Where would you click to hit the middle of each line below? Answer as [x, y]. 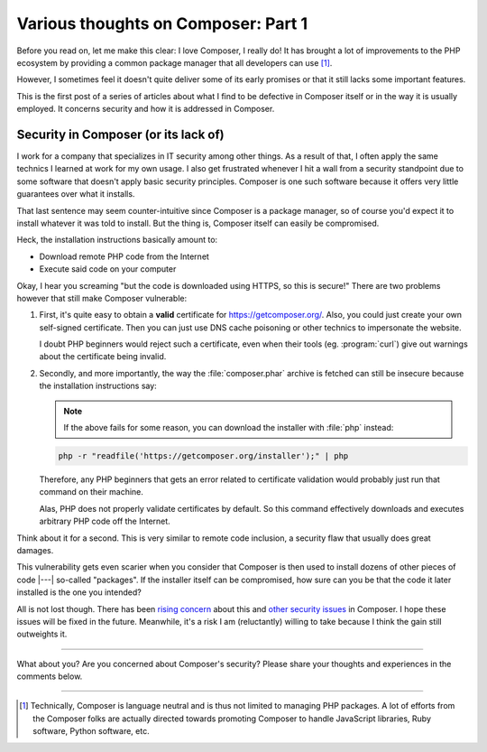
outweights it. [42, 634]
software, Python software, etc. [91, 731]
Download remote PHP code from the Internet [124, 256]
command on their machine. [92, 492]
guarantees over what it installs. [76, 194]
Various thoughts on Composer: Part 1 [162, 23]
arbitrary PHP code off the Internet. [105, 521]
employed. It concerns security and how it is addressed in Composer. [146, 109]
